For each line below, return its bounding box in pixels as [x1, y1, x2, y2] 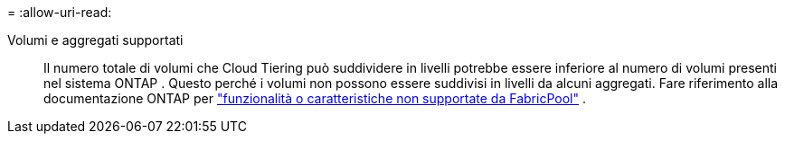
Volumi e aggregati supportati [7, 32, 184, 48]
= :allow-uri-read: [7, 4, 112, 20]
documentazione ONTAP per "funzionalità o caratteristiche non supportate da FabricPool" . [43, 91, 586, 106]
